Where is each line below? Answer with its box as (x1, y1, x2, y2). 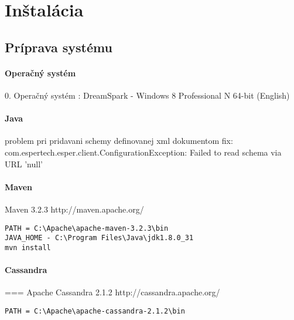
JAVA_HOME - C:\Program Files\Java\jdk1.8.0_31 (5, 234, 194, 242)
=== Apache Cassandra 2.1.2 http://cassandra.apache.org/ (5, 286, 220, 298)
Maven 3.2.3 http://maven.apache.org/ (5, 203, 144, 215)
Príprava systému (5, 38, 112, 56)
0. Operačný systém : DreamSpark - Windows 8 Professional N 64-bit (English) (5, 89, 290, 101)
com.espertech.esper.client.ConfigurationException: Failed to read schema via (5, 146, 282, 158)
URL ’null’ (5, 157, 43, 170)
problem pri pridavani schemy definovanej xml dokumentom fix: (5, 134, 233, 147)
